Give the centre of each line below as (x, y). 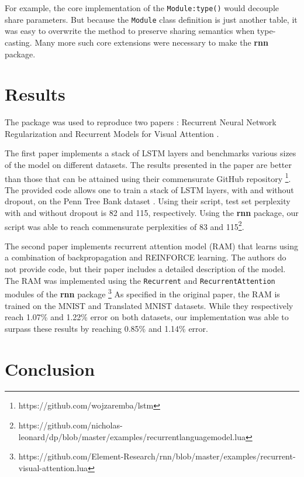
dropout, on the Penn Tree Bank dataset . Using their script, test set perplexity (148, 201)
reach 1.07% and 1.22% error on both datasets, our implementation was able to (147, 317)
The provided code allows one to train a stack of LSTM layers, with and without (149, 189)
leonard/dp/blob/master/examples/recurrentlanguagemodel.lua (132, 436)
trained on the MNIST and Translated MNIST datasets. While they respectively (149, 305)
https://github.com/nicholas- (70, 425)
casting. (18, 42)
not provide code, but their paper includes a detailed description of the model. (145, 269)
